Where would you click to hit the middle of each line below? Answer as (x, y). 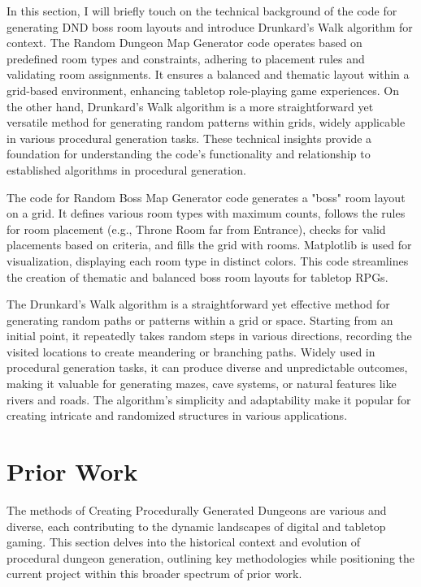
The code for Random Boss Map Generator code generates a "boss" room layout (206, 197)
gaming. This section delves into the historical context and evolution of (184, 542)
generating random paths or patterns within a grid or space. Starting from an (200, 319)
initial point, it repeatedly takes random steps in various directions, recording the (209, 336)
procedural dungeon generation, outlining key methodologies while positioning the (211, 557)
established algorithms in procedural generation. (126, 169)
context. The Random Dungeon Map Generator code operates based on (184, 43)
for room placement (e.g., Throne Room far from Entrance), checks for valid (196, 229)
